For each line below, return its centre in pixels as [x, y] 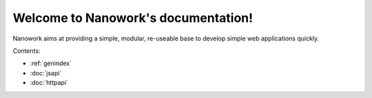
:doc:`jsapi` [46, 73]
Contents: [27, 51]
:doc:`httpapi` [49, 83]
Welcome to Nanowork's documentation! [133, 18]
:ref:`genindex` [51, 63]
